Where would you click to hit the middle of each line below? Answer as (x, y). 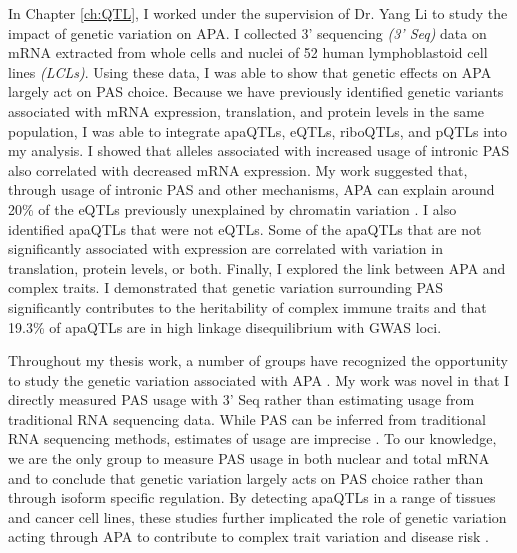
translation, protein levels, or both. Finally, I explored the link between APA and (257, 267)
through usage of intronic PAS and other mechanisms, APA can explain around (251, 189)
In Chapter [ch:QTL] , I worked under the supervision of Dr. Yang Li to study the (258, 13)
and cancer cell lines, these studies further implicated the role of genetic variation (257, 516)
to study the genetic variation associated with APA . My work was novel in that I (259, 379)
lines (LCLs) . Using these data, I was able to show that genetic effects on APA (250, 71)
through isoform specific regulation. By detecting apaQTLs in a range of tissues (252, 497)
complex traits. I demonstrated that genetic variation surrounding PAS (226, 287)
